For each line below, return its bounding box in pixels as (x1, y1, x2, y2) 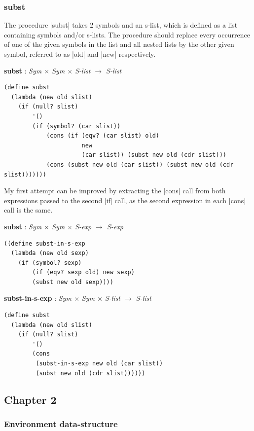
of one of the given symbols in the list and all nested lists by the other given (4, 39, 234, 49)
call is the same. (4, 205, 53, 215)
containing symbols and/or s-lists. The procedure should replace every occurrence (4, 29, 250, 39)
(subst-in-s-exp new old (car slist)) (36, 360, 163, 367)
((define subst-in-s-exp (4, 240, 85, 247)
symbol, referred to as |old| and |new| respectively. (4, 49, 156, 59)
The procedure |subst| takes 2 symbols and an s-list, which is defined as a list (4, 20, 238, 30)
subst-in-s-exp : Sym (4, 293, 72, 303)
